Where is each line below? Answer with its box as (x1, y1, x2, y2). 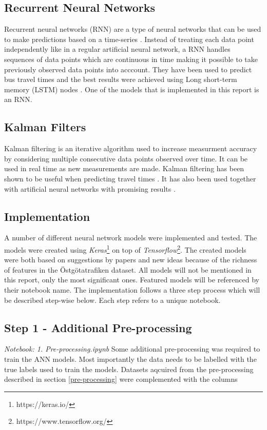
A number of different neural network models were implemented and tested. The (4, 232, 257, 243)
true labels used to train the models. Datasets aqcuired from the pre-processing (4, 363, 254, 374)
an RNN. (4, 94, 32, 105)
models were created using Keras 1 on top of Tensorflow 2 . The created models (4, 242, 246, 255)
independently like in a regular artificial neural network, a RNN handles (4, 44, 231, 54)
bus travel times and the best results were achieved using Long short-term (4, 74, 237, 85)
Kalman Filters (4, 119, 86, 135)
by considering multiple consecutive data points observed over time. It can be (4, 153, 248, 163)
